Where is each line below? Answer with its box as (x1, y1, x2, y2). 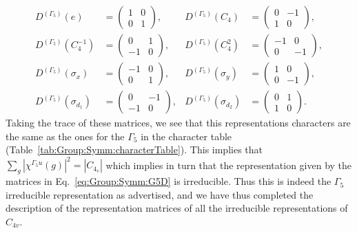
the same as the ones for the (6, 129, 125, 143)
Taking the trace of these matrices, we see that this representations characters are (6, 115, 351, 130)
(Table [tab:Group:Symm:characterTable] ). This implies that (6, 142, 263, 157)
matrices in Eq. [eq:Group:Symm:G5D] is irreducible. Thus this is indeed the (6, 174, 331, 188)
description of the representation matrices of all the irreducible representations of (6, 201, 348, 215)
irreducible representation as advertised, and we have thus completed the (6, 187, 314, 201)
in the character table (141, 129, 232, 143)
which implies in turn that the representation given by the (105, 157, 352, 172)
